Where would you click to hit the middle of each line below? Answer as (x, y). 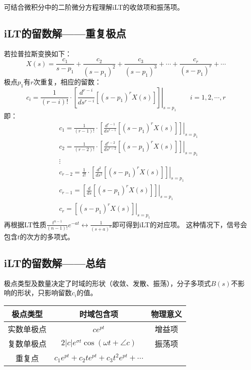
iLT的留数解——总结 (55, 262)
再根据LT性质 (25, 224)
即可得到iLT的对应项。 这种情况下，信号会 (180, 224)
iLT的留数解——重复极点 (65, 33)
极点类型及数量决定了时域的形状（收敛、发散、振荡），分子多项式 (107, 283)
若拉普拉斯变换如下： (38, 53)
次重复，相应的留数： (68, 81)
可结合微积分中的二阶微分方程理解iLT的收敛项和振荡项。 (94, 7)
